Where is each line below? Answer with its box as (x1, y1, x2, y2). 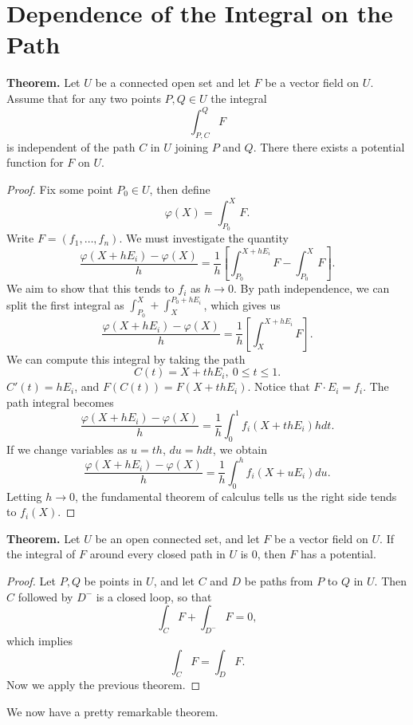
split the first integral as (6, 296, 124, 313)
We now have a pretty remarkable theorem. (6, 703, 218, 719)
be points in (84, 572, 143, 589)
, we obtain (212, 440, 267, 457)
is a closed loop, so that (96, 588, 212, 605)
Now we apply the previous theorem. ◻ (6, 676, 201, 693)
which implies (6, 632, 73, 648)
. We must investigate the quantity (119, 230, 289, 246)
